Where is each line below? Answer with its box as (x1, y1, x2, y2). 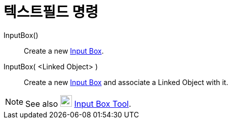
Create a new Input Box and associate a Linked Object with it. (24, 77, 228, 87)
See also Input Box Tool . (25, 98, 131, 109)
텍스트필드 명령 (4, 4, 98, 21)
